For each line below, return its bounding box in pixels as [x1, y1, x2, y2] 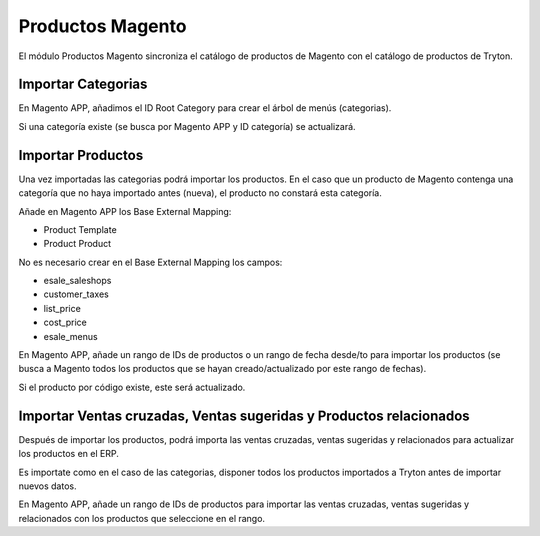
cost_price [43, 316, 87, 329]
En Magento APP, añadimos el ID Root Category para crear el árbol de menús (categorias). [18, 102, 392, 114]
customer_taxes [43, 288, 109, 300]
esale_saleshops [43, 275, 112, 287]
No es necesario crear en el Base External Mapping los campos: [18, 256, 283, 268]
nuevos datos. [18, 480, 77, 492]
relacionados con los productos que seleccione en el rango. [18, 512, 265, 524]
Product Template [43, 223, 117, 235]
